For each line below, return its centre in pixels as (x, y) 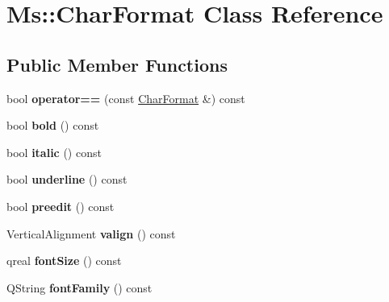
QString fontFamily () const (79, 287)
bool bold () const (53, 125)
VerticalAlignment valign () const (91, 233)
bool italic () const (54, 152)
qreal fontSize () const (64, 261)
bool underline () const (67, 179)
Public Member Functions (117, 64)
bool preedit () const (61, 206)
